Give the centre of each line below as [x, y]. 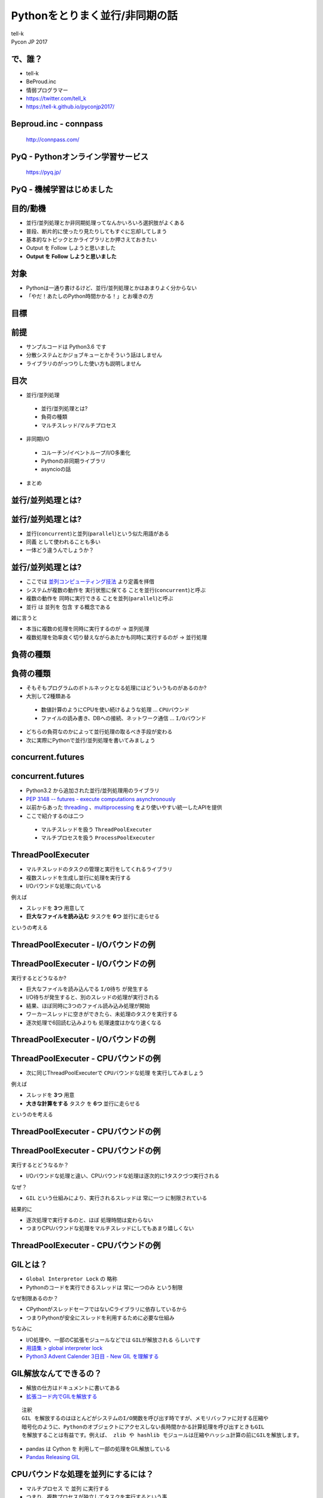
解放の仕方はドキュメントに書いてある [73, 1388]
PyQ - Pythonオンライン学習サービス [80, 157]
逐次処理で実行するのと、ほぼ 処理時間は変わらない [90, 1220]
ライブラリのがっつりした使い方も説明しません [84, 363]
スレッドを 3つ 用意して [55, 908]
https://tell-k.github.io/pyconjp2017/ [70, 107]
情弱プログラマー [47, 90]
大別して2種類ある [49, 696]
